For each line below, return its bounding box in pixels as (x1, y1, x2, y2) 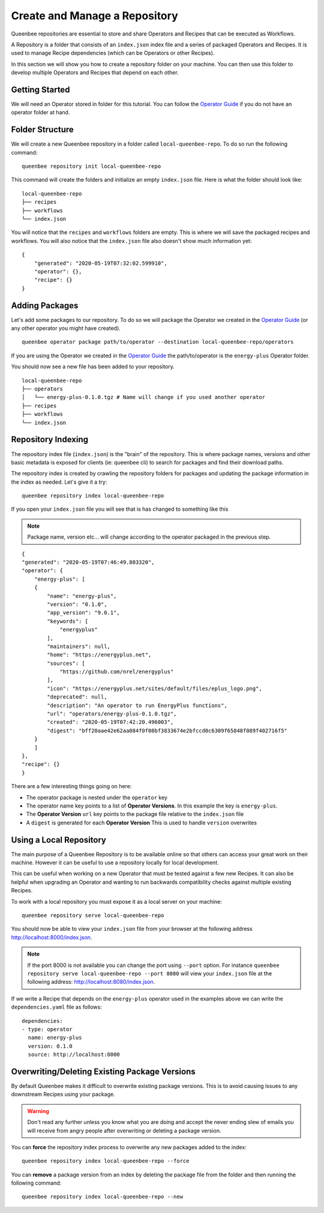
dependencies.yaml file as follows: (11, 1004, 102, 1011)
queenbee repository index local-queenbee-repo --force (22, 1158, 190, 1164)
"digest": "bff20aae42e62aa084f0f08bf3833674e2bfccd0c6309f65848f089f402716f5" (47, 727, 288, 734)
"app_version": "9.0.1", (47, 610, 120, 616)
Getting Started (11, 84, 70, 94)
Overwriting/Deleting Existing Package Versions (11, 1066, 196, 1076)
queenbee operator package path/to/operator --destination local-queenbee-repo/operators (22, 339, 294, 345)
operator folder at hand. (11, 109, 70, 116)
